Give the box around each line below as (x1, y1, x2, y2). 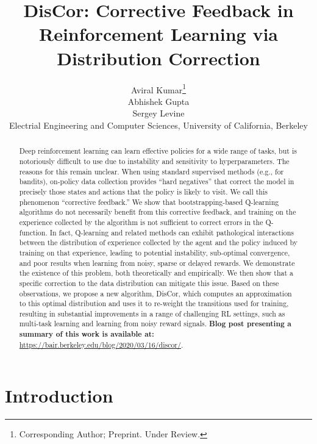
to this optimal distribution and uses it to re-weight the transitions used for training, (19, 298, 289, 309)
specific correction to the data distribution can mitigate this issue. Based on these (19, 277, 279, 288)
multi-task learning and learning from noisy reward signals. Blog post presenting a (19, 318, 292, 329)
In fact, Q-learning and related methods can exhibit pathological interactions (49, 227, 294, 237)
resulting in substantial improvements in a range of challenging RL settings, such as (19, 308, 285, 318)
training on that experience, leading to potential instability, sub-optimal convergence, (19, 247, 290, 257)
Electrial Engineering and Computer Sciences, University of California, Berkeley (9, 118, 308, 131)
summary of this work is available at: (19, 329, 154, 340)
